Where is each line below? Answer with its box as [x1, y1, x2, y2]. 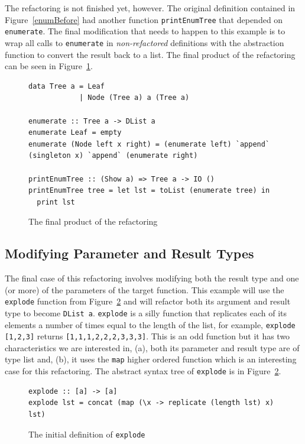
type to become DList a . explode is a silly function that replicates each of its [5, 306, 287, 319]
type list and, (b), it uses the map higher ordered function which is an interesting [5, 353, 297, 365]
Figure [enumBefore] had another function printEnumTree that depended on [5, 13, 283, 25]
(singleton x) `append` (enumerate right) [28, 151, 198, 160]
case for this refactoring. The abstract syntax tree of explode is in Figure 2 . [5, 365, 281, 377]
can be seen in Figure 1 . [5, 60, 93, 72]
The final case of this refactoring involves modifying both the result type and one [5, 272, 299, 284]
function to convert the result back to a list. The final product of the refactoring [5, 48, 296, 60]
